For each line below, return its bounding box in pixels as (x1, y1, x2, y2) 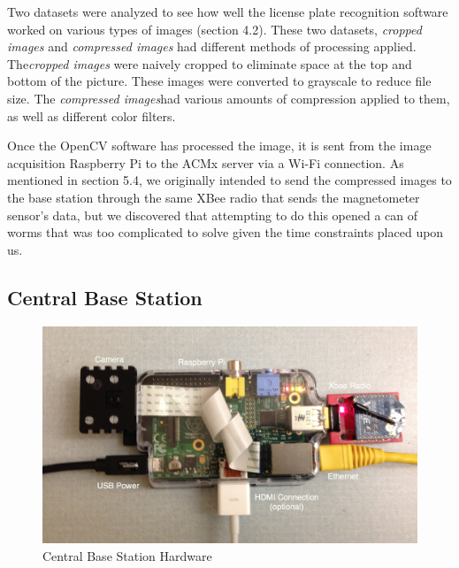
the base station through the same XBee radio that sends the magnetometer (7, 188, 420, 206)
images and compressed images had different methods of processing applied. (7, 37, 417, 56)
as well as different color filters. (7, 106, 176, 125)
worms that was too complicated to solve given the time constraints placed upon (7, 223, 444, 242)
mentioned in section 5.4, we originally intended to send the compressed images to (7, 171, 452, 189)
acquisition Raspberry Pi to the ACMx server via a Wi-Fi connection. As (7, 153, 404, 172)
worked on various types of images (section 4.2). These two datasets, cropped (7, 19, 422, 38)
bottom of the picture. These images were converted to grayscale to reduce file (7, 72, 432, 90)
